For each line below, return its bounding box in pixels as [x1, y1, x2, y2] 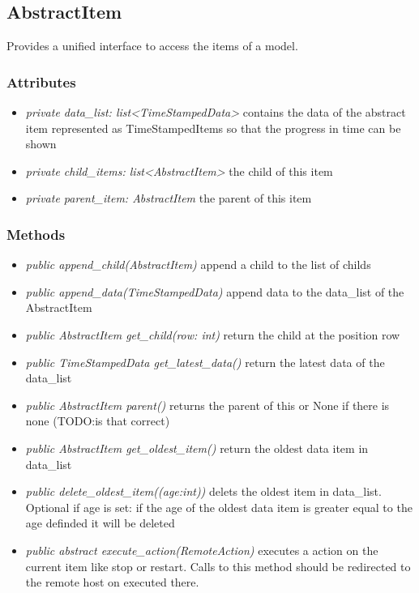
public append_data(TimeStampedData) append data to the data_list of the [25, 283, 404, 300]
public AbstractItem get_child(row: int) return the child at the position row [25, 326, 400, 343]
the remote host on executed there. [25, 574, 199, 591]
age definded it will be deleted [25, 514, 175, 531]
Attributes [6, 71, 76, 92]
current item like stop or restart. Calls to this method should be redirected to [25, 557, 411, 574]
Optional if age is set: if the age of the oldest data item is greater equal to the [25, 498, 413, 515]
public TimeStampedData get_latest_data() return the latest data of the [25, 353, 385, 370]
